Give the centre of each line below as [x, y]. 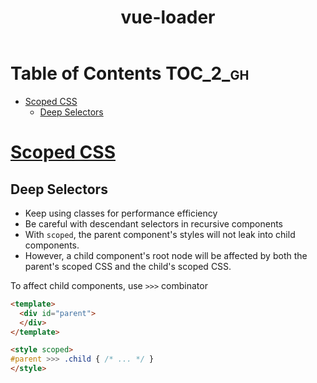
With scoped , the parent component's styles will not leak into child [160, 234]
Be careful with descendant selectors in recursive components [153, 223]
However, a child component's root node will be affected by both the [166, 255]
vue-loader [168, 17]
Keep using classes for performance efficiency [121, 213]
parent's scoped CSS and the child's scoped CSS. [128, 266]
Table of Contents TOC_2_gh [130, 73]
